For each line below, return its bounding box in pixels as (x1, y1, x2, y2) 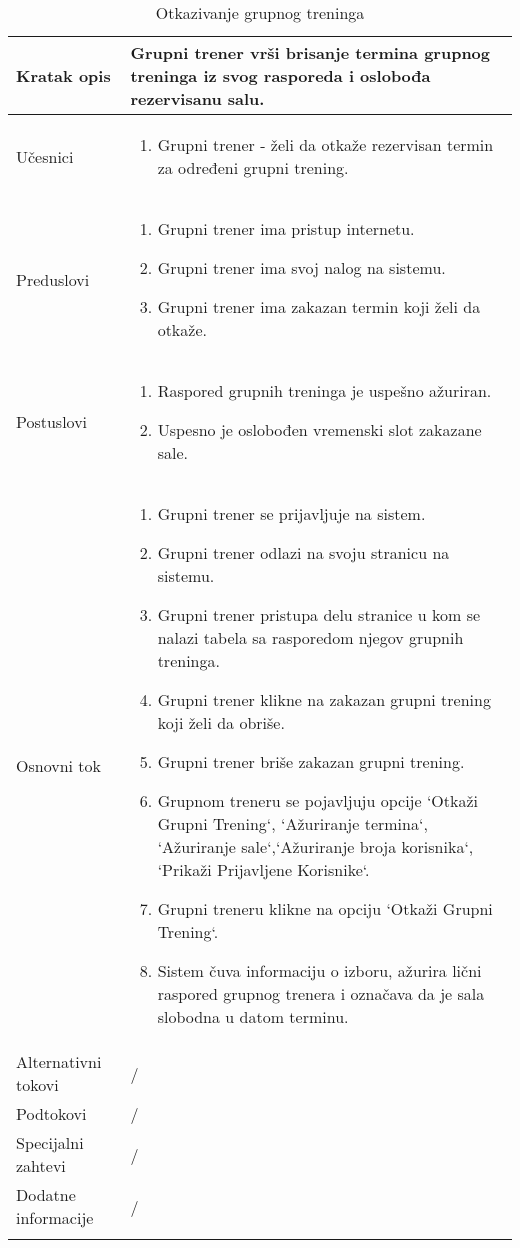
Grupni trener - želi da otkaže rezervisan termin (157, 133, 494, 156)
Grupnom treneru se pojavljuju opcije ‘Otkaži (157, 789, 479, 812)
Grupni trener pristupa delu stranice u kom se (157, 603, 481, 626)
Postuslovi (16, 410, 88, 433)
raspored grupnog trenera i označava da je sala (157, 982, 485, 1005)
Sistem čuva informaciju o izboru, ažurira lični (157, 959, 482, 982)
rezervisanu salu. (130, 87, 265, 110)
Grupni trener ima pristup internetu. (157, 217, 415, 240)
